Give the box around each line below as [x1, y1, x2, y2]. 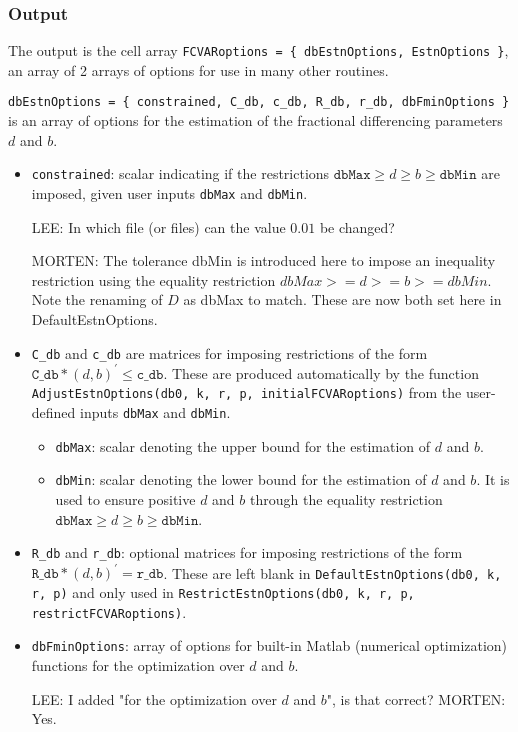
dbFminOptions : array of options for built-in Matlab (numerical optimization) [31, 635, 508, 656]
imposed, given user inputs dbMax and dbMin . [31, 182, 308, 203]
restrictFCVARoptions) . [31, 601, 187, 622]
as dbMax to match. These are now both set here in [183, 289, 502, 310]
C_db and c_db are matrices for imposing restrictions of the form [31, 342, 428, 363]
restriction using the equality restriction [31, 269, 276, 290]
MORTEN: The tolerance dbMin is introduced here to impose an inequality [31, 250, 496, 271]
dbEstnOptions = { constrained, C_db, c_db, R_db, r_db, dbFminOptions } [8, 95, 510, 110]
